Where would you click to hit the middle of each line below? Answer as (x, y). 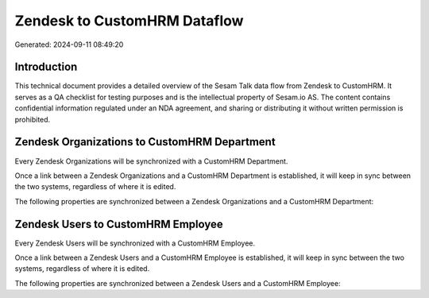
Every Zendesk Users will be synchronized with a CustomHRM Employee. (135, 243)
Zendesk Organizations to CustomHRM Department (145, 142)
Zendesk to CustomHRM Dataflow (129, 21)
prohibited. (33, 119)
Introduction (46, 67)
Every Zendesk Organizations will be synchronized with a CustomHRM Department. (151, 161)
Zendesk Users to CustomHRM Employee (119, 224)
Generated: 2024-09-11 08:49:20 (69, 45)
